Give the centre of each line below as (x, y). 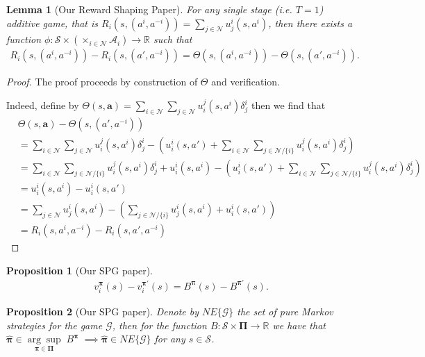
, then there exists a (310, 23)
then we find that (288, 105)
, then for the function (159, 325)
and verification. (246, 82)
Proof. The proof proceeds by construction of (102, 82)
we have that (299, 325)
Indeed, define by (43, 105)
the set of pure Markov (285, 312)
